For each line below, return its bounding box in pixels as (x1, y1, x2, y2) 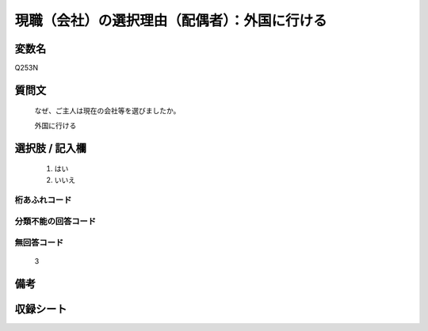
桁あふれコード (14, 195, 72, 206)
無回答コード (14, 237, 64, 248)
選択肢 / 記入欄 (14, 141, 87, 154)
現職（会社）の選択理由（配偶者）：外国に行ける (14, 12, 328, 29)
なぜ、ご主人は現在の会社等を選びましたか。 (34, 106, 181, 116)
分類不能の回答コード (14, 215, 97, 226)
